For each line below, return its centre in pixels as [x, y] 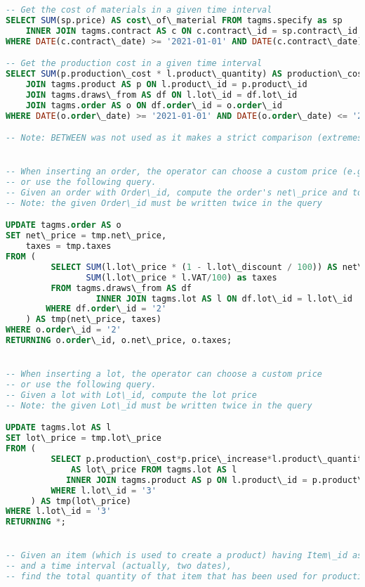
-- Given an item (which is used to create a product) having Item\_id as [184, 556]
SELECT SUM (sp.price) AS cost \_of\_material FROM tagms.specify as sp [174, 20]
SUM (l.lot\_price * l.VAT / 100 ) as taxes [181, 277]
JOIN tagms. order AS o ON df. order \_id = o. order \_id [154, 105]
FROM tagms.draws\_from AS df [121, 288]
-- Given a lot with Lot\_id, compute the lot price [131, 395]
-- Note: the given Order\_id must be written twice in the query [164, 203]
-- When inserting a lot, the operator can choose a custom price [164, 374]
